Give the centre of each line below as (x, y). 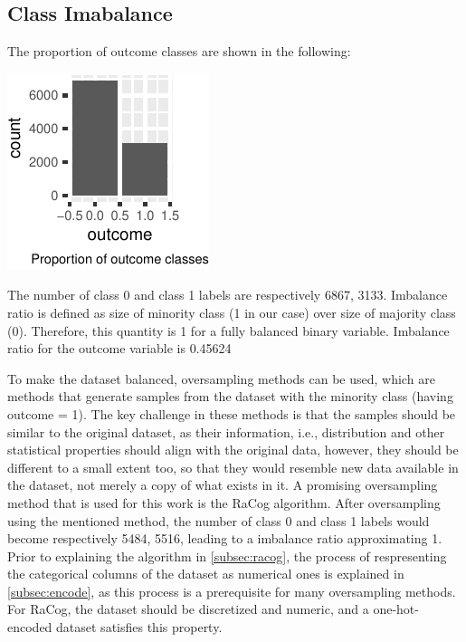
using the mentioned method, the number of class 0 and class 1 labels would (219, 520)
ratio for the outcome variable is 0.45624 (119, 348)
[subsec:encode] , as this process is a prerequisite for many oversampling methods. (232, 591)
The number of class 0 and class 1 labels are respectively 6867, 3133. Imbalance (228, 295)
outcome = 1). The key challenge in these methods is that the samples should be (232, 413)
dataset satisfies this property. (139, 627)
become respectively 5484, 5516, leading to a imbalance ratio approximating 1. (225, 538)
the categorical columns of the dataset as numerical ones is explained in (206, 574)
